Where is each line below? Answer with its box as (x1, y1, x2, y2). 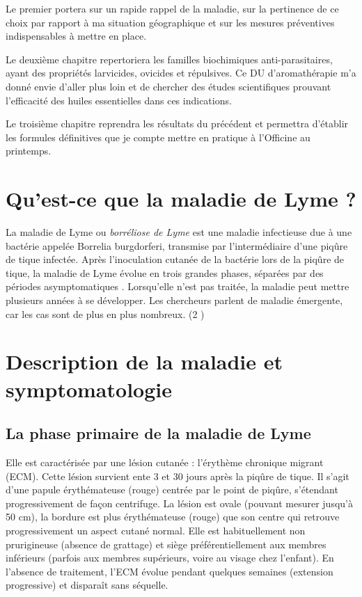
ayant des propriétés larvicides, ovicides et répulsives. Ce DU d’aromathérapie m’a (6, 65, 356, 80)
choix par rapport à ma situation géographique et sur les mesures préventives (6, 15, 335, 29)
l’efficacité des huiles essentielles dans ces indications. (6, 93, 232, 107)
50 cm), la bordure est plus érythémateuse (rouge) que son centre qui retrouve (6, 509, 340, 524)
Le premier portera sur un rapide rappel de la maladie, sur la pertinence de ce (6, 1, 339, 15)
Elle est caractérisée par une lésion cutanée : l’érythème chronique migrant (6, 454, 324, 469)
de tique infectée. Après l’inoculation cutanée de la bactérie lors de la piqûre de (6, 252, 345, 266)
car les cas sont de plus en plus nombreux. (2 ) (6, 306, 205, 321)
